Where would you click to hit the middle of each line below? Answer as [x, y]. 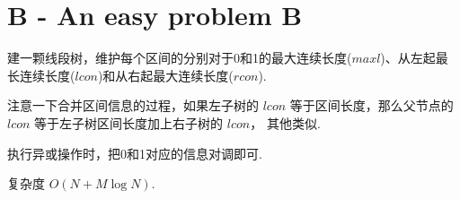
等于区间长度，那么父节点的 [372, 105]
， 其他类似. [285, 122]
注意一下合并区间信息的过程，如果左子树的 [133, 105]
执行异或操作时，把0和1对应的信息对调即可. [135, 153]
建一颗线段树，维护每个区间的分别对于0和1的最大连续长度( [180, 58]
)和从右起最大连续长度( [165, 75]
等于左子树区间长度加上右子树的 [129, 122]
